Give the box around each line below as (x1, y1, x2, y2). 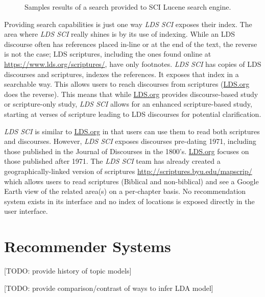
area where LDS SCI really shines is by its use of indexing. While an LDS (4, 29, 235, 39)
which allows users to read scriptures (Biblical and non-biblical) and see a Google (4, 176, 259, 186)
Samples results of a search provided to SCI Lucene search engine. (25, 2, 231, 12)
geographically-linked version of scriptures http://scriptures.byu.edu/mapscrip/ (4, 165, 252, 176)
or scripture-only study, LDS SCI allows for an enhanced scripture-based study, (4, 98, 252, 109)
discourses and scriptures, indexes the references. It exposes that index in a (4, 68, 239, 79)
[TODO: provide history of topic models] (4, 265, 132, 276)
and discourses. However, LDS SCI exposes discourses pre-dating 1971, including (4, 136, 256, 146)
